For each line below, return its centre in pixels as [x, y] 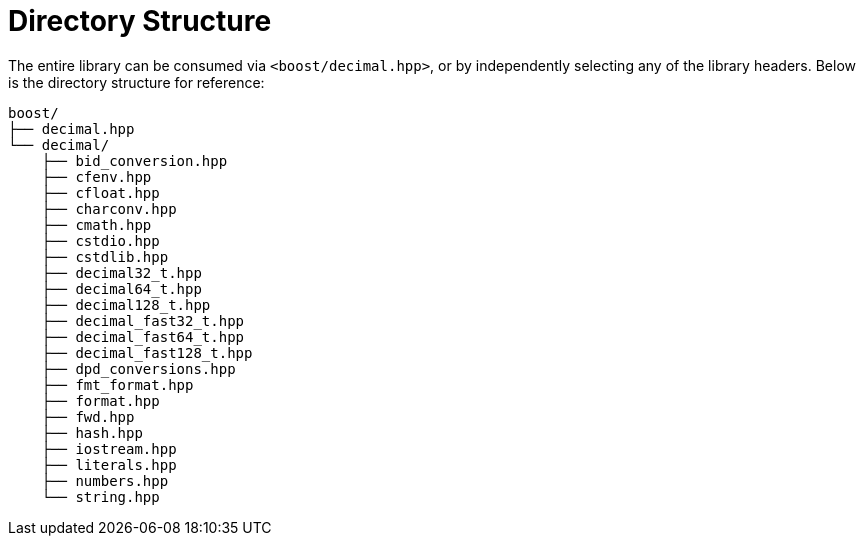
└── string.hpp [100, 496]
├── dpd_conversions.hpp [138, 368]
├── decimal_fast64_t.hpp [143, 336]
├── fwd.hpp [88, 416]
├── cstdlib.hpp [105, 256]
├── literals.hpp [109, 464]
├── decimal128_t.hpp [126, 304]
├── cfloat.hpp [100, 192]
